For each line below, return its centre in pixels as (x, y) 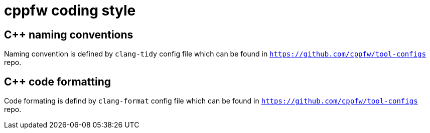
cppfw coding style (70, 10)
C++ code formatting (58, 81)
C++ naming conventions (69, 34)
